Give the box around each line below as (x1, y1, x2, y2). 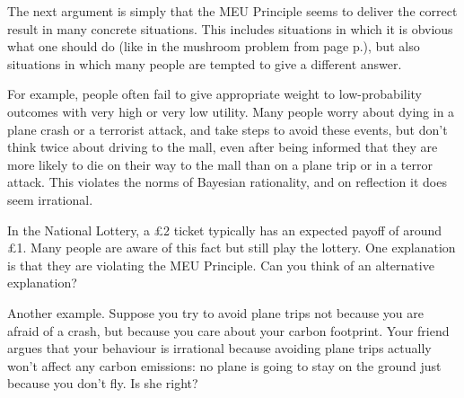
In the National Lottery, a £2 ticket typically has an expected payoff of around (7, 220, 442, 239)
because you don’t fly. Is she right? (7, 374, 198, 393)
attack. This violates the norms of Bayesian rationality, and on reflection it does (7, 172, 447, 191)
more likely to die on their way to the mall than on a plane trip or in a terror (7, 155, 433, 173)
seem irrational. (7, 190, 93, 208)
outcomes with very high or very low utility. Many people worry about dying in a (7, 102, 455, 120)
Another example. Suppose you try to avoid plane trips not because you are (7, 303, 424, 322)
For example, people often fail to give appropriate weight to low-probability (7, 84, 422, 103)
